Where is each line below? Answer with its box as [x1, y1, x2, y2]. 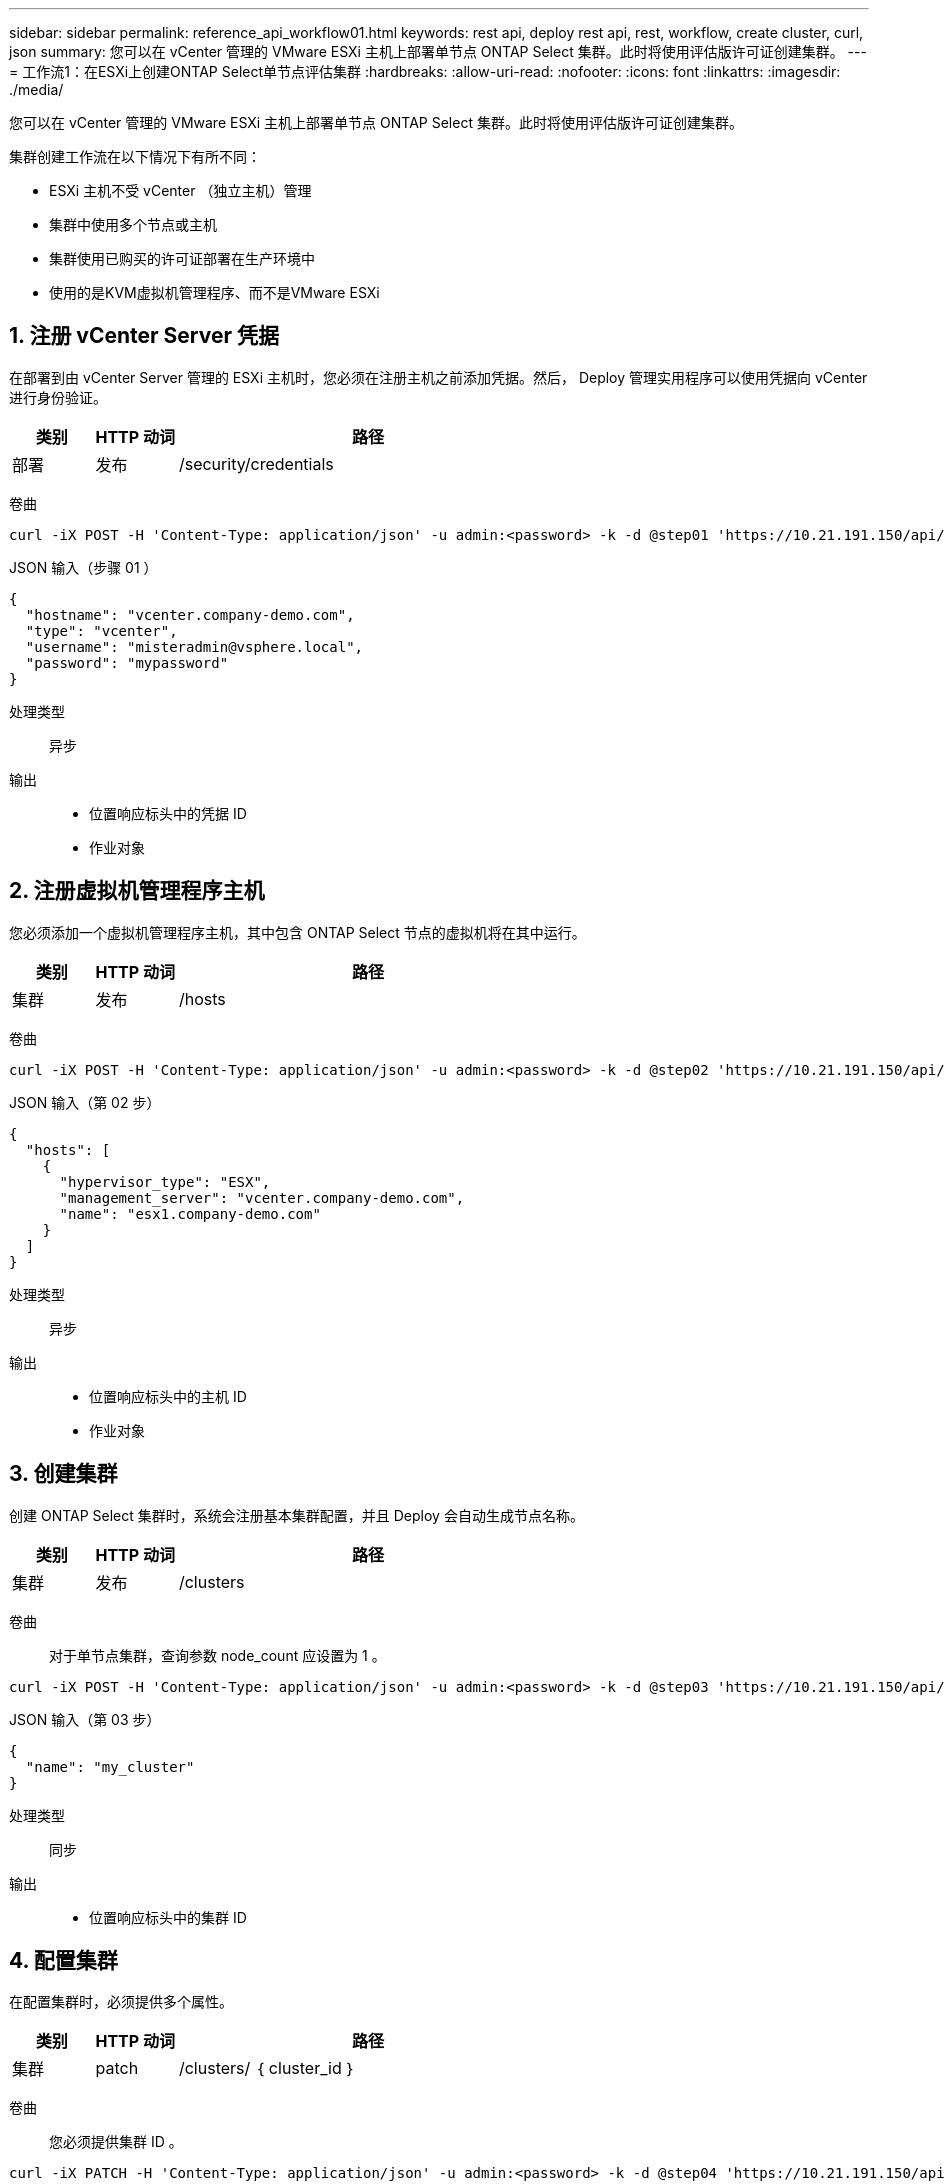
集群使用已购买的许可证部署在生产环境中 [49, 250, 315, 267]
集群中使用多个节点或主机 [49, 216, 217, 233]
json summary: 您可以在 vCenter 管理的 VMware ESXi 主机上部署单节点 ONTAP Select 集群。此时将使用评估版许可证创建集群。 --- [9, 43, 867, 60]
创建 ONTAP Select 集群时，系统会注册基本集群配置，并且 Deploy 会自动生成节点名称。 [9, 1506, 584, 1524]
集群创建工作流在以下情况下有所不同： [9, 148, 261, 165]
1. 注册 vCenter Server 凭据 [9, 323, 279, 349]
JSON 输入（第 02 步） [9, 1093, 161, 1111]
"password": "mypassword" [25, 654, 229, 671]
